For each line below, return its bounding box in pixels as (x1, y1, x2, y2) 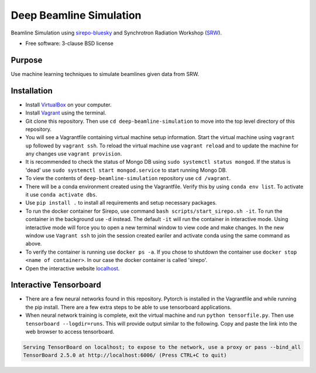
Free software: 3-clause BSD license (25, 40, 114, 47)
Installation (11, 85, 53, 96)
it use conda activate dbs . (25, 191, 98, 198)
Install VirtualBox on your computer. (25, 101, 112, 108)
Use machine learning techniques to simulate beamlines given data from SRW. (11, 70, 199, 77)
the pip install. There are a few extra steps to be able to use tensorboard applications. (25, 303, 232, 310)
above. (25, 240, 42, 247)
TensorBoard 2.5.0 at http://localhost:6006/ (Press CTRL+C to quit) (23, 352, 227, 359)
